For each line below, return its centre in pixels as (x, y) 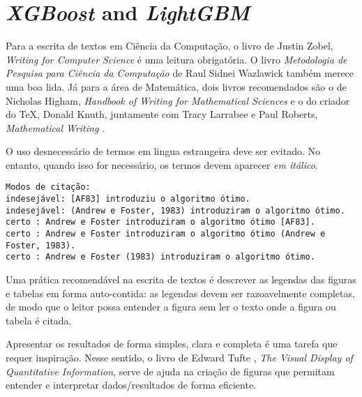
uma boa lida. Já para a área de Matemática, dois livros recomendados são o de (176, 86)
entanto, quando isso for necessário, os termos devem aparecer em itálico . (162, 164)
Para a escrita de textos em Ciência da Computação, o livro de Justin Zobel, (169, 46)
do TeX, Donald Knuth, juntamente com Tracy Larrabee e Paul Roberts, (162, 114)
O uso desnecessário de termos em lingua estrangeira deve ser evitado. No (163, 151)
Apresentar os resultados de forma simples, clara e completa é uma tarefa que (172, 344)
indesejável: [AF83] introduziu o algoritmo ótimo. (128, 199)
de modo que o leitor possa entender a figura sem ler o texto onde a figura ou (171, 307)
